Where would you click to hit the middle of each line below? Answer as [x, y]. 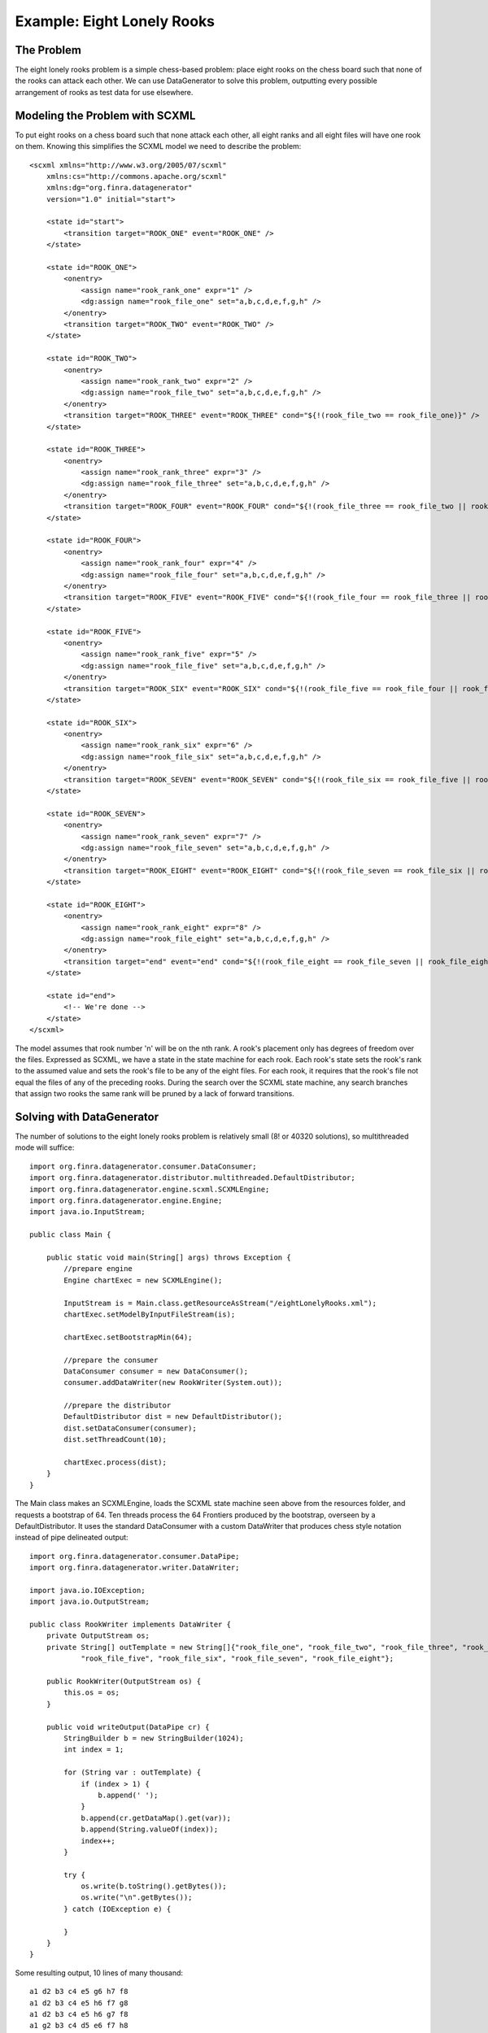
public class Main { [70, 1235]
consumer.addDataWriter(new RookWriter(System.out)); [173, 1383]
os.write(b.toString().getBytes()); [154, 1886]
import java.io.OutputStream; [90, 1602]
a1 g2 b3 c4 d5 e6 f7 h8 [79, 2026]
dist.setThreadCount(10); [115, 1440]
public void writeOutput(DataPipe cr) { [128, 1727]
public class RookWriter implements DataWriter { [131, 1625]
